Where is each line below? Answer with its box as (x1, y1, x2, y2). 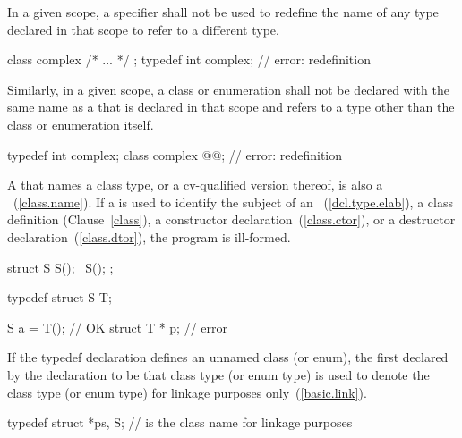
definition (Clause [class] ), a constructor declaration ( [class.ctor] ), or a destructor (7, 210, 456, 229)
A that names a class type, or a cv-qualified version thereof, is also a (7, 175, 383, 194)
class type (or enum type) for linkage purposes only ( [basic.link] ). (7, 383, 367, 401)
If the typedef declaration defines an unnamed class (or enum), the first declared (7, 348, 449, 366)
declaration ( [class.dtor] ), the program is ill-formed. (7, 227, 291, 246)
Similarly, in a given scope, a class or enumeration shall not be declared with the (7, 80, 449, 98)
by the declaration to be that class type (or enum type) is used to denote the (7, 365, 430, 383)
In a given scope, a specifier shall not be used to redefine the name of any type (7, 3, 439, 21)
